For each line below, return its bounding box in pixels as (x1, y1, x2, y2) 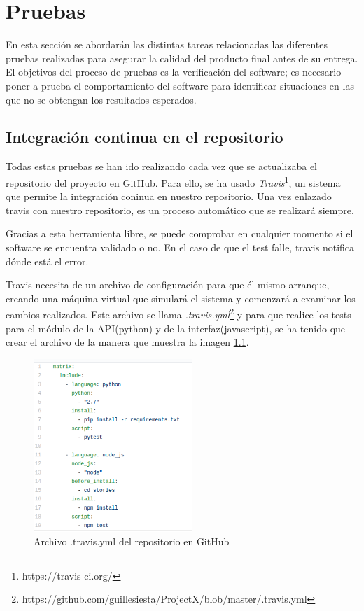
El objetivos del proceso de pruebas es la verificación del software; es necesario (6, 64, 342, 79)
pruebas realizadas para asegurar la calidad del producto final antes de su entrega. (6, 50, 358, 65)
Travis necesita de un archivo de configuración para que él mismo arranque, (6, 277, 330, 292)
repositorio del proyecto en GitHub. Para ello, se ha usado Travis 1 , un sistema (6, 173, 341, 190)
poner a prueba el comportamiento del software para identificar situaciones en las (6, 78, 354, 92)
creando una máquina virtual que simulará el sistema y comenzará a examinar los (6, 290, 356, 305)
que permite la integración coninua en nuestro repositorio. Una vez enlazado (6, 189, 332, 204)
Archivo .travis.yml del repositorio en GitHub (34, 534, 230, 549)
